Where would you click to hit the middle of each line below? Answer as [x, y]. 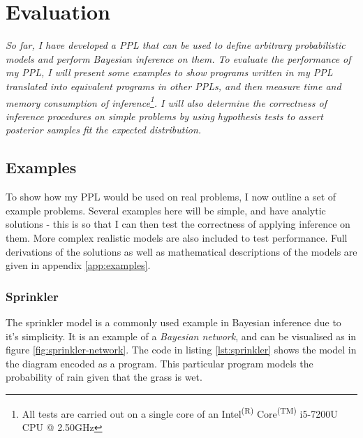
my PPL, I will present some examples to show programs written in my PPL [169, 72]
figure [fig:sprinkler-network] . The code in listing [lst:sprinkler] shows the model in [181, 350]
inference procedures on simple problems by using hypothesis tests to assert [165, 116]
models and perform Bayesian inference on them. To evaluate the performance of [178, 58]
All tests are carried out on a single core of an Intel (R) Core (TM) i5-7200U [180, 412]
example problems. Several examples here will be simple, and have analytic [166, 210]
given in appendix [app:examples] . [78, 265]
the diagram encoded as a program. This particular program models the [160, 363]
